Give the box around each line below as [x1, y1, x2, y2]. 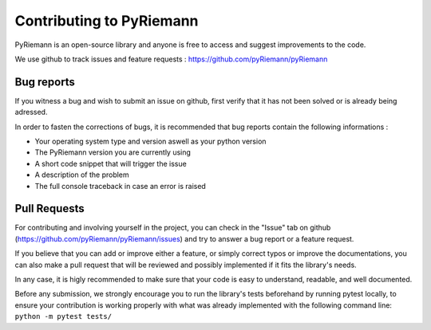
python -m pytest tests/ [14, 312, 112, 321]
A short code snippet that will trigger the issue [34, 159, 187, 168]
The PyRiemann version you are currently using [34, 147, 192, 157]
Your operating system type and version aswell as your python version [34, 136, 267, 147]
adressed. [14, 108, 48, 117]
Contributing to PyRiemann [14, 12, 199, 29]
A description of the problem [34, 170, 129, 179]
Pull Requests [14, 202, 85, 215]
